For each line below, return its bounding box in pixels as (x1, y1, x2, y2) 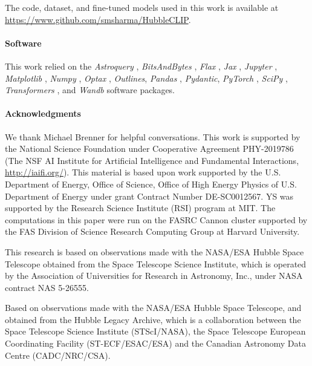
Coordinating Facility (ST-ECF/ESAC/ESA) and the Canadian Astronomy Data (5, 337, 307, 350)
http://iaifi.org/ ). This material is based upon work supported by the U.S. (5, 166, 281, 178)
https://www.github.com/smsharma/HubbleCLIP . (5, 13, 191, 25)
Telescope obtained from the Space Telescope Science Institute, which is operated (5, 257, 307, 270)
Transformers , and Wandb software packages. (5, 83, 175, 96)
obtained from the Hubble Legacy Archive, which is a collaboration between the (5, 313, 301, 325)
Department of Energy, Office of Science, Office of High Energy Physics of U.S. (5, 177, 297, 190)
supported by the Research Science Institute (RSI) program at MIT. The (5, 201, 276, 214)
